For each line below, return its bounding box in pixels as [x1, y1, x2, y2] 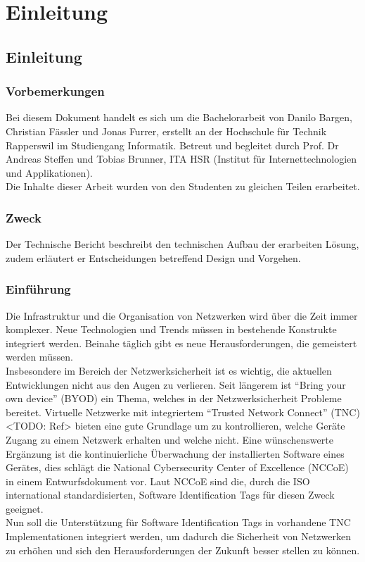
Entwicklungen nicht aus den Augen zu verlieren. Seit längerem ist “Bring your [6, 377, 346, 392]
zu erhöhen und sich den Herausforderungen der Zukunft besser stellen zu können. [6, 542, 360, 557]
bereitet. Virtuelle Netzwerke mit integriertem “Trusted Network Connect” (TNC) [6, 404, 360, 419]
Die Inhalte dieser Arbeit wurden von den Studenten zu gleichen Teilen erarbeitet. [6, 179, 360, 194]
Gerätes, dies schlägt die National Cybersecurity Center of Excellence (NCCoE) [6, 460, 349, 475]
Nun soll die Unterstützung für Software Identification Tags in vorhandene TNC [6, 515, 351, 530]
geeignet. [6, 501, 44, 516]
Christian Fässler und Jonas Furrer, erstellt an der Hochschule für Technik [6, 123, 327, 138]
